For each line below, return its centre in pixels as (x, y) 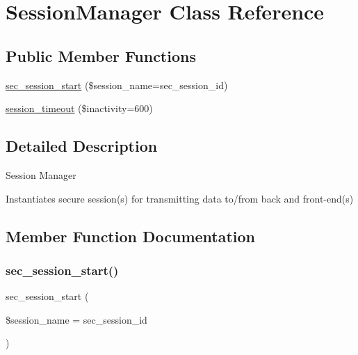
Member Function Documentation (131, 236)
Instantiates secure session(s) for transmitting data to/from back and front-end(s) (180, 198)
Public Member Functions (101, 55)
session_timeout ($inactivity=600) (79, 108)
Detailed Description (82, 146)
